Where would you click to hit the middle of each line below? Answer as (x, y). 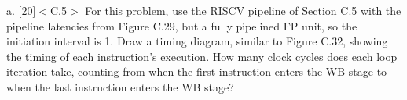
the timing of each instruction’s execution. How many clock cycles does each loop (202, 56)
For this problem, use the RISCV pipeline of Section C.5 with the (243, 10)
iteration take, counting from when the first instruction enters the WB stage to (197, 71)
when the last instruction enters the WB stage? (120, 86)
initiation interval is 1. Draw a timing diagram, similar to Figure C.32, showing (197, 41)
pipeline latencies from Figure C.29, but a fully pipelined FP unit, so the (182, 25)
